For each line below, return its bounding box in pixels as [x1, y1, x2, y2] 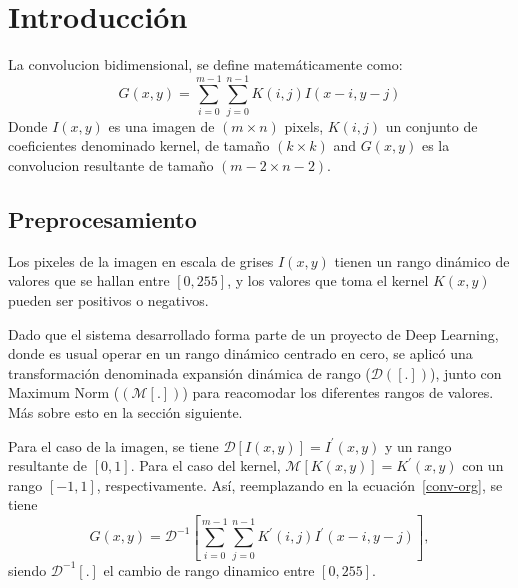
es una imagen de [108, 115, 215, 136]
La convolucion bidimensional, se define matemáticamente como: [8, 54, 403, 75]
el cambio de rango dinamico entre [103, 559, 315, 580]
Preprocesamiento [8, 204, 197, 235]
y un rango [384, 435, 452, 456]
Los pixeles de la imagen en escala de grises [8, 250, 274, 271]
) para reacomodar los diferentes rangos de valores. [182, 382, 494, 403]
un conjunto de [385, 115, 478, 136]
